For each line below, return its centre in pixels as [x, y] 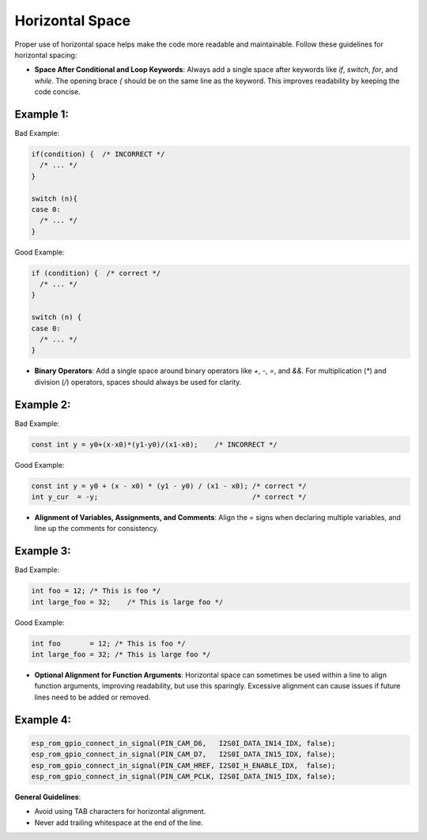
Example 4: [43, 719]
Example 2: [43, 404]
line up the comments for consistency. [97, 529]
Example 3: [43, 551]
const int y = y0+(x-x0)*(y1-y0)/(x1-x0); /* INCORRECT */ [154, 444]
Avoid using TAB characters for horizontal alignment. [120, 812]
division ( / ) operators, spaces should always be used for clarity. [138, 382]
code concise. [57, 92]
